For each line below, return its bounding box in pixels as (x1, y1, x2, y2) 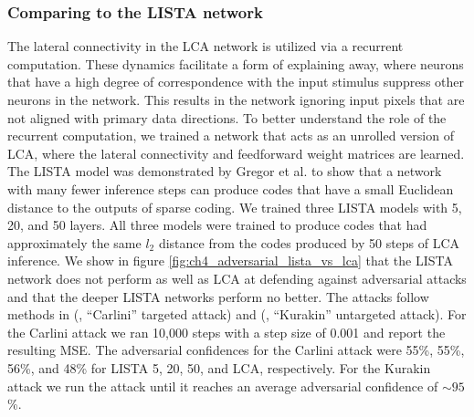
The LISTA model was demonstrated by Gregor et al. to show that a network (7, 162, 442, 181)
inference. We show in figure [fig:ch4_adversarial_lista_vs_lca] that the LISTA (7, 251, 453, 270)
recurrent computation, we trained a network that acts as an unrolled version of (7, 126, 454, 145)
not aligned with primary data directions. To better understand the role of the (7, 108, 447, 127)
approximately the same (7, 233, 142, 252)
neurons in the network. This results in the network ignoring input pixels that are (7, 90, 465, 109)
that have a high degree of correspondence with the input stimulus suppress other (7, 72, 464, 91)
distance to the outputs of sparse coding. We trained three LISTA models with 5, (7, 197, 462, 216)
